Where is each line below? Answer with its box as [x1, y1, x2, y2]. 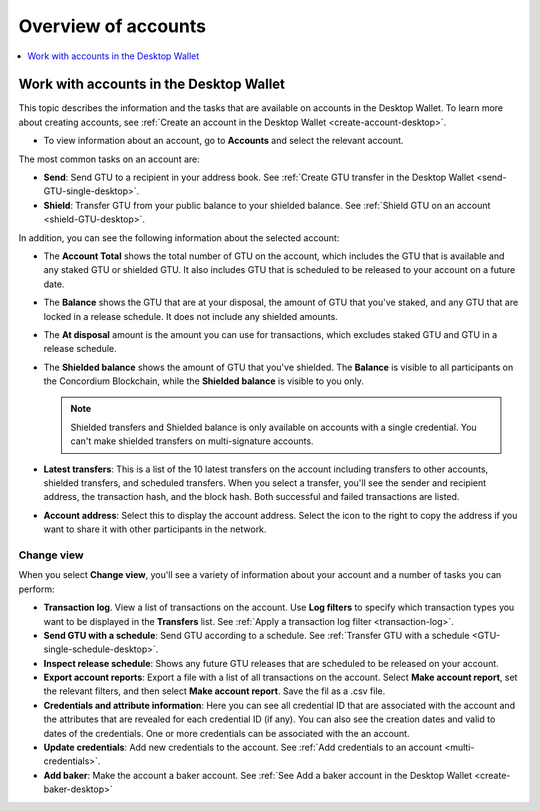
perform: [18, 583, 55, 595]
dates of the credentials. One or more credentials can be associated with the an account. [43, 727, 410, 739]
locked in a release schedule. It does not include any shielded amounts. [43, 310, 339, 322]
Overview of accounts [18, 15, 207, 37]
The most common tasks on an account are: [18, 153, 200, 165]
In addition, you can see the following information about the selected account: [18, 231, 340, 244]
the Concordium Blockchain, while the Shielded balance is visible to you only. [43, 375, 364, 387]
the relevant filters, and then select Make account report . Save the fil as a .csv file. [43, 685, 386, 697]
